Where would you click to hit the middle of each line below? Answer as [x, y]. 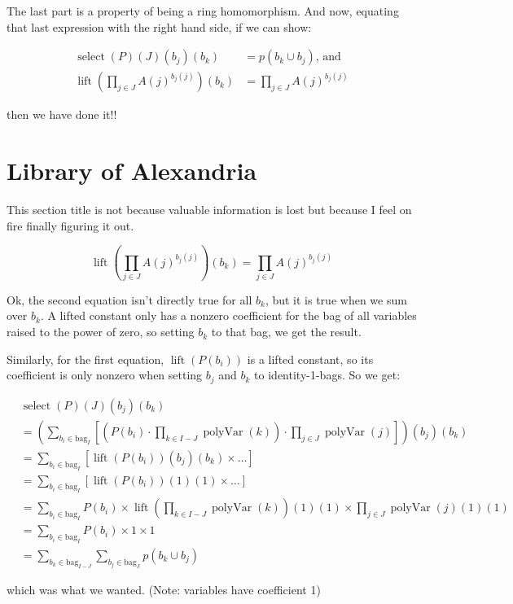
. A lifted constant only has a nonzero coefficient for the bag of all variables [228, 315]
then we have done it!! [62, 114]
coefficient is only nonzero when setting [105, 375]
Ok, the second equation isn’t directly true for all [129, 299]
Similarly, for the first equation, [85, 359]
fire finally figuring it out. [70, 225]
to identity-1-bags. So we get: [327, 375]
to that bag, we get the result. [286, 332]
